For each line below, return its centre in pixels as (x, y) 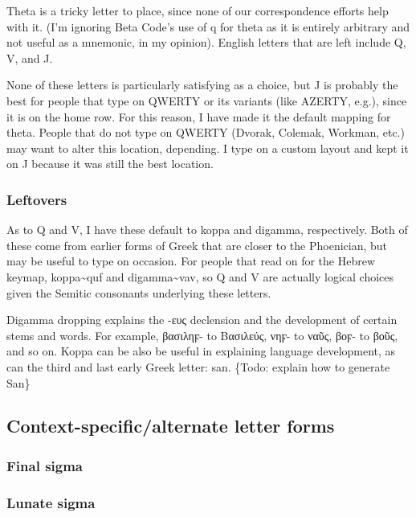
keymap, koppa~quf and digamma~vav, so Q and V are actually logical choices (200, 276)
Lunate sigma (51, 502)
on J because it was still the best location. (110, 164)
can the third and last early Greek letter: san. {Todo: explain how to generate (198, 366)
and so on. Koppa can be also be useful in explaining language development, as (201, 351)
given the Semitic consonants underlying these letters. (139, 292)
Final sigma (45, 465)
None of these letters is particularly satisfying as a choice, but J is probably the (202, 85)
